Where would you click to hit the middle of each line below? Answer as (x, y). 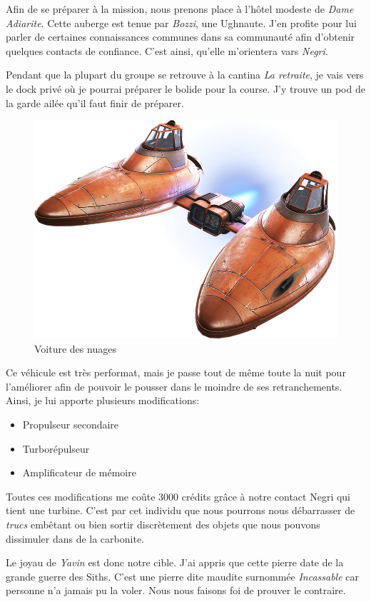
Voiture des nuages (75, 348)
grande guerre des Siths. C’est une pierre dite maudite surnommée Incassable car (183, 576)
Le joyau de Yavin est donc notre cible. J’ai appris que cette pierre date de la (175, 562)
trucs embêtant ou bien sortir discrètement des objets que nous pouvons (163, 524)
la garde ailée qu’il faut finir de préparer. (95, 102)
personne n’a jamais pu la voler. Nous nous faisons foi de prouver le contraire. (176, 590)
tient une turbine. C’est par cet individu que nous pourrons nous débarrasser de (181, 510)
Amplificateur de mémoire (79, 472)
